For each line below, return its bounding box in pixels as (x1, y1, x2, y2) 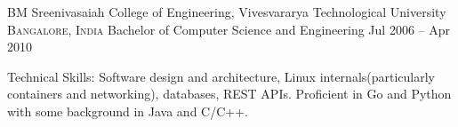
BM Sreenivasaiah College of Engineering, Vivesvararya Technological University (7, 3, 446, 20)
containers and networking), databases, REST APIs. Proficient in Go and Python (7, 84, 452, 103)
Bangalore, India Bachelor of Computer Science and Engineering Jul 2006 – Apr (7, 20, 450, 38)
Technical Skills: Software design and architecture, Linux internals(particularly (7, 67, 436, 85)
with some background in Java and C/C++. (7, 101, 248, 120)
